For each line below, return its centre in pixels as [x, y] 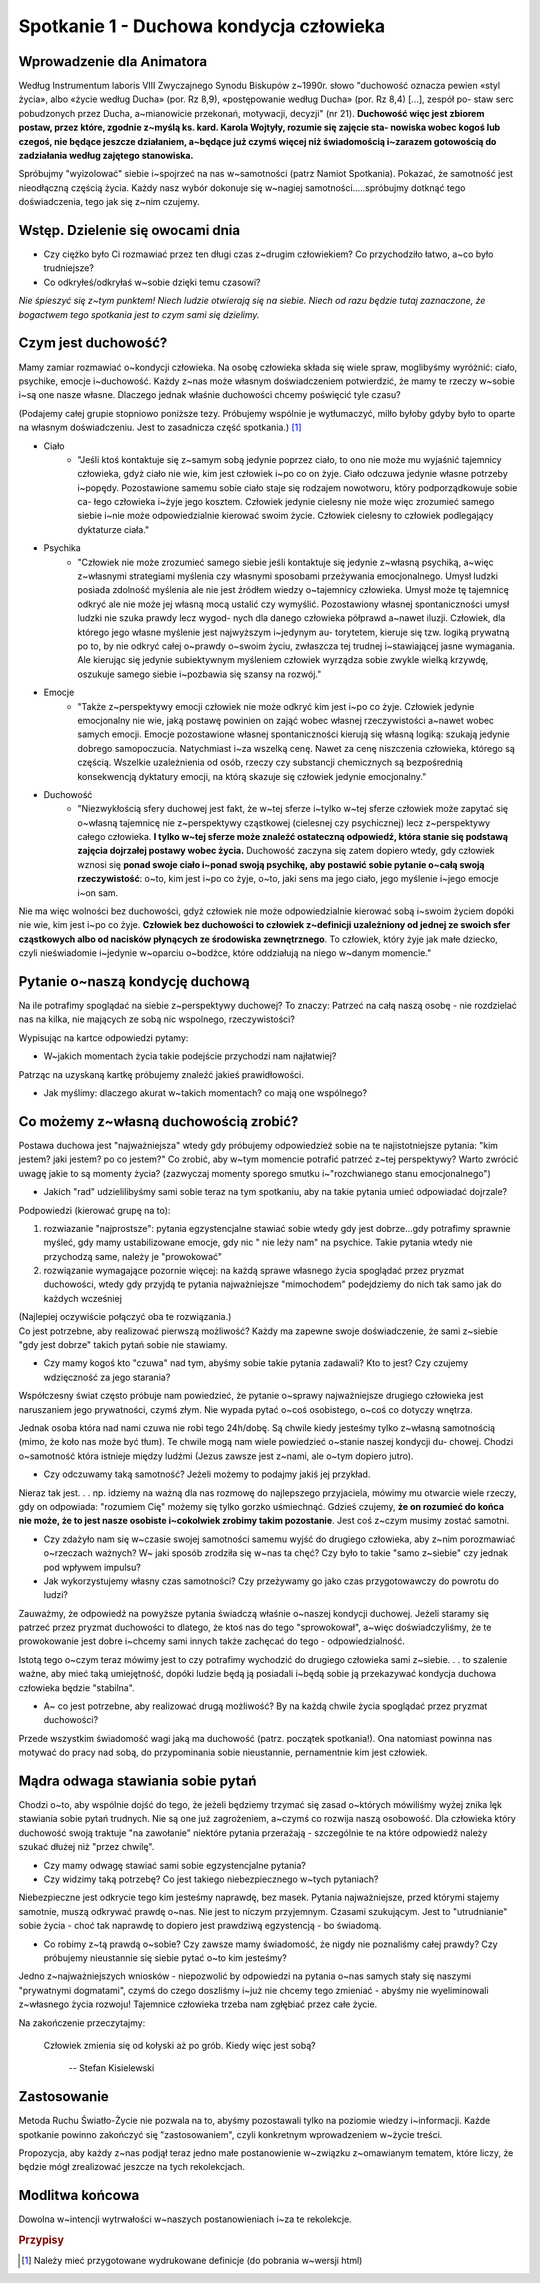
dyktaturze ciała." [113, 529]
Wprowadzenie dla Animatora [113, 61]
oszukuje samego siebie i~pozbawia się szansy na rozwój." [199, 674]
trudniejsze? [69, 268]
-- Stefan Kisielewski [111, 2068]
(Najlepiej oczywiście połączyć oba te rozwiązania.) [125, 1317]
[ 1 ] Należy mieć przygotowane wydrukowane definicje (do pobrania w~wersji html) [192, 2261]
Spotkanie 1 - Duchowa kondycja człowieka [202, 26]
